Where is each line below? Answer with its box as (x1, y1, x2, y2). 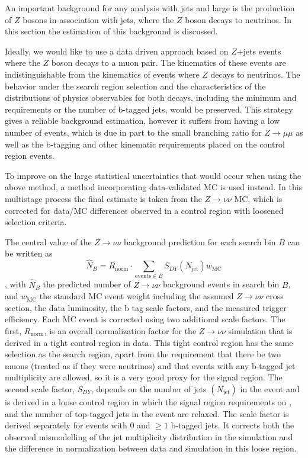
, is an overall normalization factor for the (44, 325, 197, 337)
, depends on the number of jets (91, 382, 207, 395)
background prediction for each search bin (124, 235, 276, 248)
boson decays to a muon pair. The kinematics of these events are (51, 56, 286, 69)
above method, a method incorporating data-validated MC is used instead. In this (5, 181, 303, 193)
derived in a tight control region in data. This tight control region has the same (5, 336, 293, 348)
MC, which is (234, 192, 283, 204)
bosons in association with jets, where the (23, 13, 174, 25)
